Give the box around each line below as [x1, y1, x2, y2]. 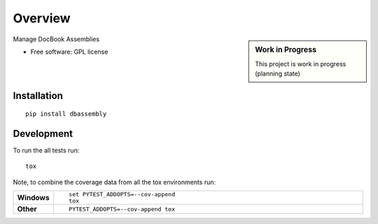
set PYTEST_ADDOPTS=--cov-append [69, 191, 175, 198]
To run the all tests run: [13, 147, 80, 155]
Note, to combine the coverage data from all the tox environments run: [13, 178, 216, 186]
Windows [17, 193, 50, 202]
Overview [13, 10, 71, 26]
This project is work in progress [255, 59, 346, 68]
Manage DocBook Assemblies [13, 35, 100, 43]
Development [13, 128, 73, 140]
